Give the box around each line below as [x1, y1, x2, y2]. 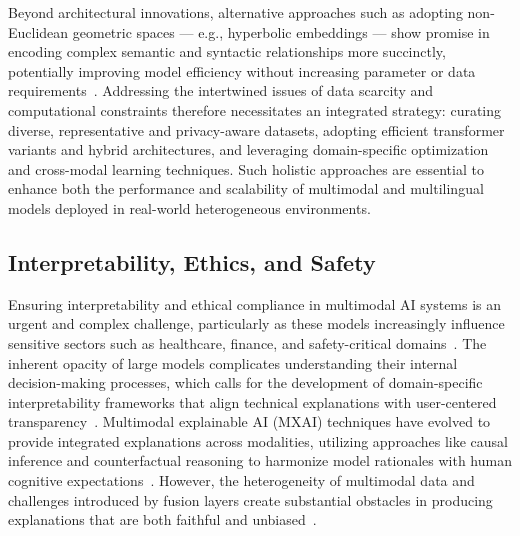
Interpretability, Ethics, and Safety [8, 246, 376, 277]
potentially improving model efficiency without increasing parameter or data [8, 60, 476, 81]
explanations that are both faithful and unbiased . [8, 509, 317, 530]
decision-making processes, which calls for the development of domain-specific [8, 372, 483, 393]
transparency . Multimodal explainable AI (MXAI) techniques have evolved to [8, 411, 491, 432]
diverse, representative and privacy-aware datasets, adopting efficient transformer [8, 119, 505, 140]
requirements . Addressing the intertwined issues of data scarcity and [8, 80, 434, 101]
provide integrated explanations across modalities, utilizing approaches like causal [8, 430, 508, 451]
